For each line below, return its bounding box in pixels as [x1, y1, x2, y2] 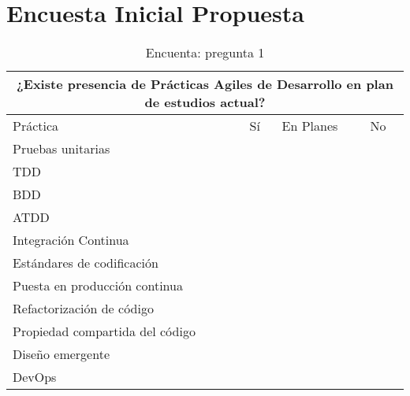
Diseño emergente [13, 345, 110, 364]
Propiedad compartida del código [13, 322, 196, 341]
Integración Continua [13, 231, 129, 250]
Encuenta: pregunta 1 [145, 43, 265, 62]
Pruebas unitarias [13, 139, 110, 158]
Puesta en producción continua [13, 276, 183, 295]
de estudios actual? [144, 93, 266, 112]
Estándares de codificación [13, 254, 158, 272]
